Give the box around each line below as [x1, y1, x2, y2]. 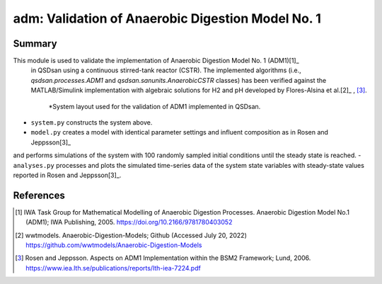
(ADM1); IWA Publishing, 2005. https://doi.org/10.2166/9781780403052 [25, 218, 233, 227]
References [13, 189, 65, 201]
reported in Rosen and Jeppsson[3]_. [13, 171, 122, 179]
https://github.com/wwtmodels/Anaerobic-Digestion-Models [25, 241, 202, 249]
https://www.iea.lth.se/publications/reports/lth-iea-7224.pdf [25, 263, 201, 272]
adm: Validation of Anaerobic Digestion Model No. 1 [13, 11, 322, 26]
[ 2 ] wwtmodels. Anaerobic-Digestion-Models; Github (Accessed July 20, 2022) [15, 231, 247, 239]
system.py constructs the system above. [30, 118, 153, 127]
